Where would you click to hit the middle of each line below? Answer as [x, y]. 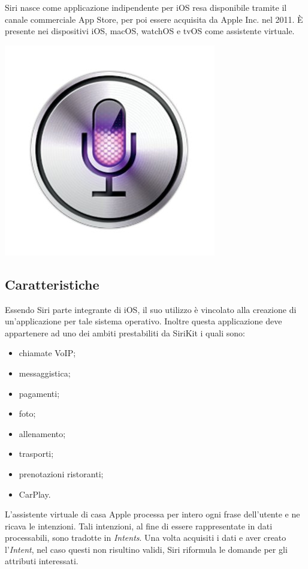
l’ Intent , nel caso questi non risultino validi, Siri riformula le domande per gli [146, 549]
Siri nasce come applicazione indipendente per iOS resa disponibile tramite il [146, 7]
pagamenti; [39, 393]
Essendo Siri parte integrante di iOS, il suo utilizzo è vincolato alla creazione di [151, 309]
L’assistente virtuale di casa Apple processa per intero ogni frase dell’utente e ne [153, 514]
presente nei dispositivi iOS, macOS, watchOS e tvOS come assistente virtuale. [150, 31]
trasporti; [36, 454]
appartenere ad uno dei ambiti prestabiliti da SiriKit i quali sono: [125, 332]
